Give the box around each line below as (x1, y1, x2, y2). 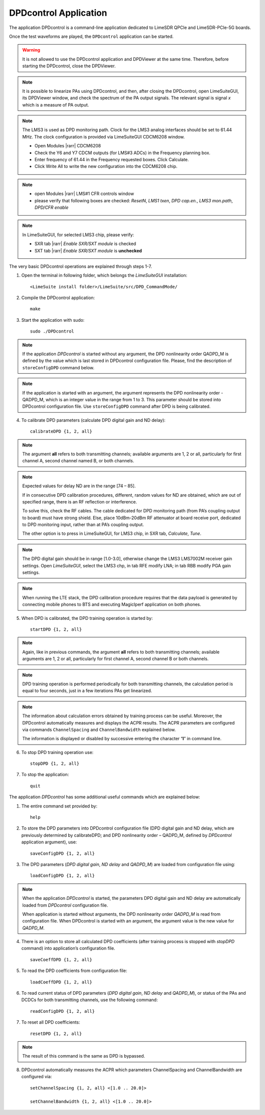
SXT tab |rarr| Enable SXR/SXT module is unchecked (34, 248, 142, 253)
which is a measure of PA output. (22, 102, 89, 108)
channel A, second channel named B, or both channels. (22, 458, 134, 464)
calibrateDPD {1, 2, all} (30, 429, 93, 434)
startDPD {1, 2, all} (30, 626, 82, 632)
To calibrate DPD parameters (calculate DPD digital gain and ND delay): (21, 417, 166, 423)
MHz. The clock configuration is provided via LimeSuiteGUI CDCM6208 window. (22, 134, 185, 139)
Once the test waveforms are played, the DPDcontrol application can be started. (9, 33, 174, 39)
